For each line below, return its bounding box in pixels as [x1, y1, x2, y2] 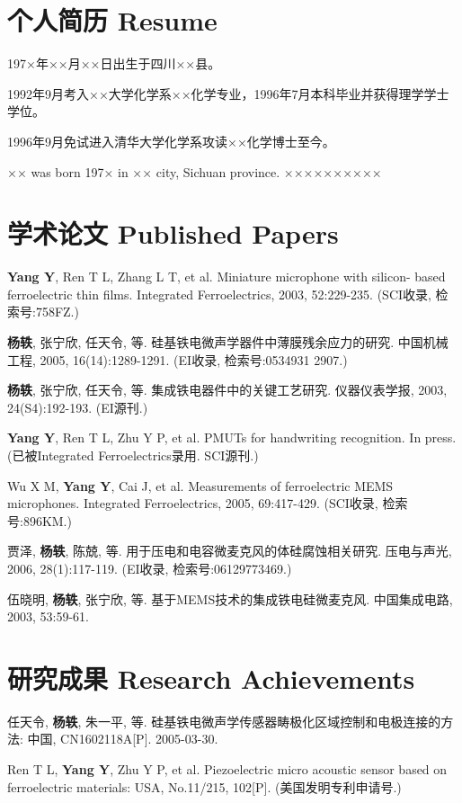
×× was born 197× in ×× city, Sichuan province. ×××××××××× [7, 162, 382, 181]
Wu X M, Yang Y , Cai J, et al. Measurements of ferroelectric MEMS [7, 476, 394, 495]
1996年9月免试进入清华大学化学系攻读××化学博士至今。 [7, 131, 335, 150]
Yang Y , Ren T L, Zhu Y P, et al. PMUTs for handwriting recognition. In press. [7, 428, 457, 447]
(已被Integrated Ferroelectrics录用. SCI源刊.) [7, 445, 259, 464]
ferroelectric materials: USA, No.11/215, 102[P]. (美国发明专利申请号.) [7, 777, 402, 796]
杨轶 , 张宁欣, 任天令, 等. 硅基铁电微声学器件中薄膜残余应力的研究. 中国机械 [7, 333, 449, 351]
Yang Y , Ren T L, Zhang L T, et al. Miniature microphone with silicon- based [7, 267, 446, 286]
